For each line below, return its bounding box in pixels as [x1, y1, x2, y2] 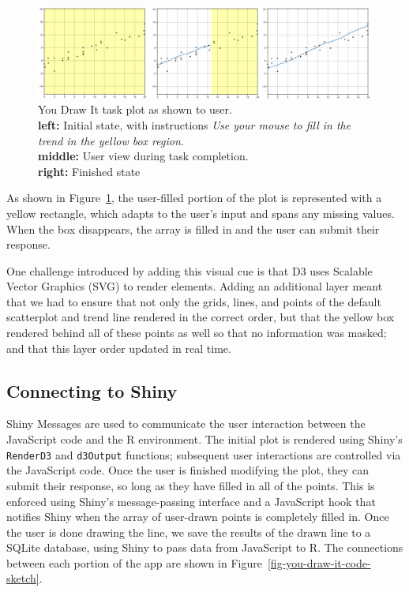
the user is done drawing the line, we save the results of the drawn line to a [6, 523, 371, 540]
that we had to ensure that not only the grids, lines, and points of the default [6, 293, 381, 309]
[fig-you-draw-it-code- [267, 554, 371, 571]
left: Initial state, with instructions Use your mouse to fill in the [38, 116, 351, 133]
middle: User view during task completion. [38, 148, 249, 164]
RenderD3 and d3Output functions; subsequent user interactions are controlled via [6, 446, 401, 463]
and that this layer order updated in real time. [6, 339, 231, 356]
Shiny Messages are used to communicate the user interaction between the [6, 415, 366, 432]
